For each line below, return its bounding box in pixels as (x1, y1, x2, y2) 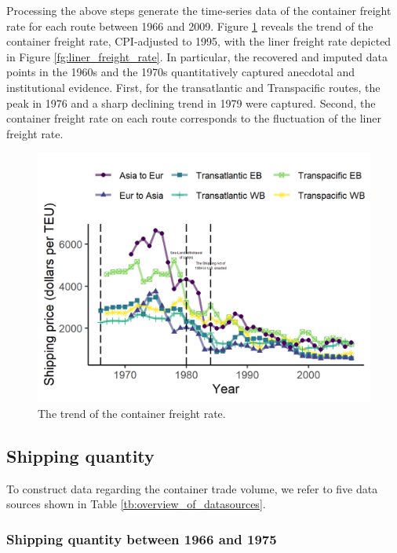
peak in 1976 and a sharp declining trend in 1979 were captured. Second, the (6, 94, 376, 111)
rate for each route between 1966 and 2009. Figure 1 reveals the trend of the (6, 17, 373, 34)
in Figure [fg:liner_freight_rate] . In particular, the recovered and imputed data (6, 48, 388, 64)
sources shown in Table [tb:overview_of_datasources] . (6, 496, 266, 512)
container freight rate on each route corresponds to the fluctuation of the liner (6, 110, 382, 126)
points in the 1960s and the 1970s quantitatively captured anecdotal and (6, 64, 355, 80)
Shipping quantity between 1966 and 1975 (6, 529, 277, 548)
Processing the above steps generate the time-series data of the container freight (6, 2, 392, 18)
